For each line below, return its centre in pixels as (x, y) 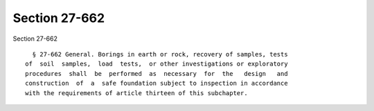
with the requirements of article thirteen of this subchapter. (137, 93)
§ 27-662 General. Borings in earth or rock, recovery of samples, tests (160, 54)
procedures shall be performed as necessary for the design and (157, 73)
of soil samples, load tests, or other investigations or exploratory (157, 64)
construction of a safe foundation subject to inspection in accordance (157, 83)
